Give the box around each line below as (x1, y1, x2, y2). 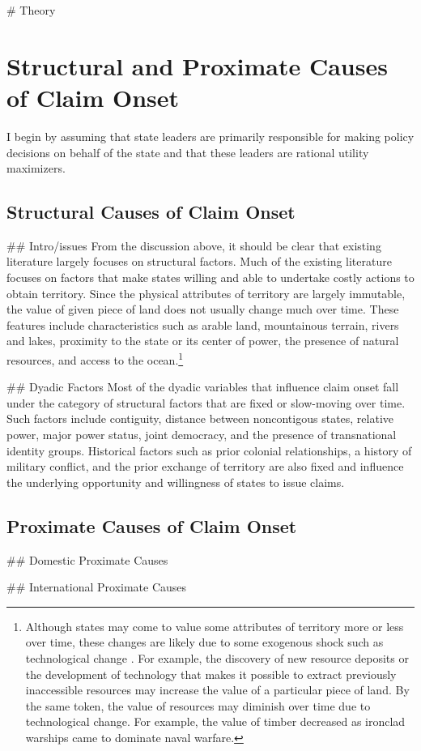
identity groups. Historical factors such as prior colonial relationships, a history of (6, 442, 412, 459)
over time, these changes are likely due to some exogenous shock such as (25, 634, 384, 651)
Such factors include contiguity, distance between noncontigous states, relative (6, 410, 394, 427)
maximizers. (6, 160, 66, 177)
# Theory (6, 2, 56, 18)
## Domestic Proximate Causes (6, 551, 168, 568)
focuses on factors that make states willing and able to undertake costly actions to (6, 269, 415, 286)
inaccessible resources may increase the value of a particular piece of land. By (25, 681, 410, 698)
